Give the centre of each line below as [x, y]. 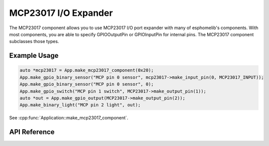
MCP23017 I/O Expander [61, 13]
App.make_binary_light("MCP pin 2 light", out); [80, 105]
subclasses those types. [34, 42]
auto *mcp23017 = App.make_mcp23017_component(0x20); [87, 70]
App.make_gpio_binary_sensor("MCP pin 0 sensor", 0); [87, 84]
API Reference [32, 132]
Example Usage [34, 56]
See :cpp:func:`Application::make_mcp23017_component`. [69, 118]
